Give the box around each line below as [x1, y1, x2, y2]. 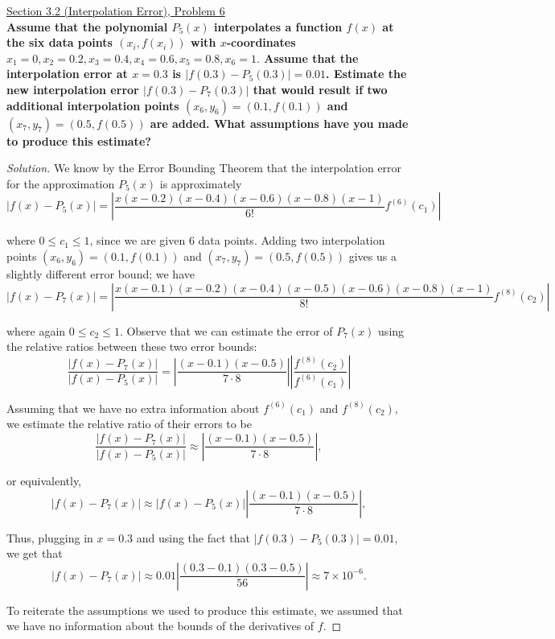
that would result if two [253, 80, 388, 97]
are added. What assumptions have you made [150, 114, 409, 131]
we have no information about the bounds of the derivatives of [6, 617, 314, 634]
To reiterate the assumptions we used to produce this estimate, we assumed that [6, 601, 403, 618]
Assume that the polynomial [6, 18, 168, 35]
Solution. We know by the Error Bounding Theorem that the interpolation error [6, 159, 402, 176]
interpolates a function [214, 18, 343, 35]
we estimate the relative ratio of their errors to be [6, 415, 252, 432]
